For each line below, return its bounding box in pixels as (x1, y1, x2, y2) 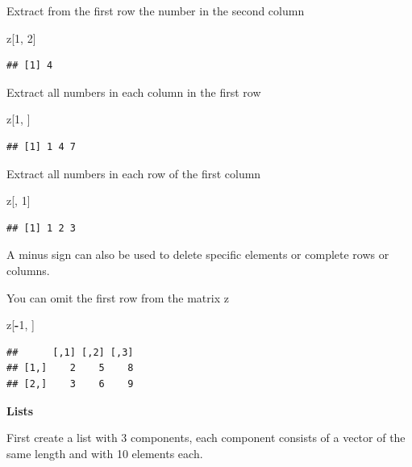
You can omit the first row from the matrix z (6, 289, 229, 306)
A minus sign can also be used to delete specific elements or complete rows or (6, 246, 389, 263)
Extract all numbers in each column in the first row (6, 83, 261, 100)
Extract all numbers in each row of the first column (6, 165, 261, 181)
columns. (6, 261, 50, 278)
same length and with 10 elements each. (6, 444, 203, 461)
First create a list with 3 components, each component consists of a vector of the (6, 429, 406, 446)
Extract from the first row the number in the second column (6, 2, 305, 19)
